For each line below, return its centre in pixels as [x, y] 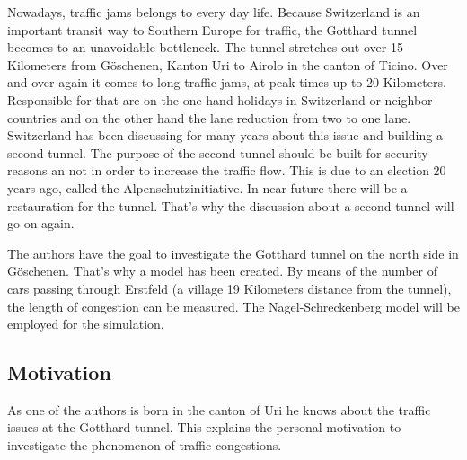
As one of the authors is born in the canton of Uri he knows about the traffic [219, 409]
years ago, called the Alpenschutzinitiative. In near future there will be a [207, 187]
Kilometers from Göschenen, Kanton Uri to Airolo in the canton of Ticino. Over [228, 64]
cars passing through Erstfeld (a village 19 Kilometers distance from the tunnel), [229, 288]
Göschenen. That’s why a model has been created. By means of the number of [222, 271]
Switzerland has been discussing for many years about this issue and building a [225, 135]
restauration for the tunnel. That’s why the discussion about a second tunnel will [231, 205]
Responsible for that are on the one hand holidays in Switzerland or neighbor [220, 99]
